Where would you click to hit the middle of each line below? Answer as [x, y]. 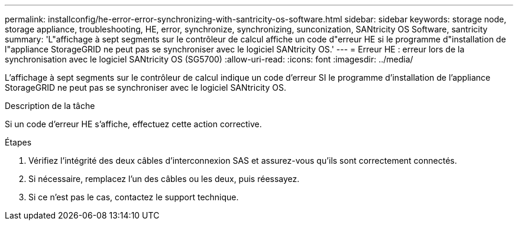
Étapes [18, 142]
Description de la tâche [50, 106]
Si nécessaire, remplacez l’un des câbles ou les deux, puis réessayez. [164, 179]
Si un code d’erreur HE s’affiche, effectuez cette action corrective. [133, 124]
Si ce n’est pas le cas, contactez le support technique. [134, 197]
